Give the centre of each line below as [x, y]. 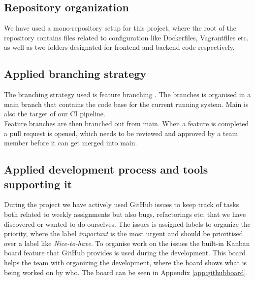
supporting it [38, 184]
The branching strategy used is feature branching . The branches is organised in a [127, 94]
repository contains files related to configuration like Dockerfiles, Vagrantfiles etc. [126, 37]
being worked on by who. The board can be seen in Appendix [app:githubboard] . [126, 272]
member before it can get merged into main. [71, 143]
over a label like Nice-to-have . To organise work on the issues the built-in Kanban [127, 243]
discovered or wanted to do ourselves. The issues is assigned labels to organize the [127, 224]
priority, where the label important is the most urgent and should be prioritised [124, 233]
